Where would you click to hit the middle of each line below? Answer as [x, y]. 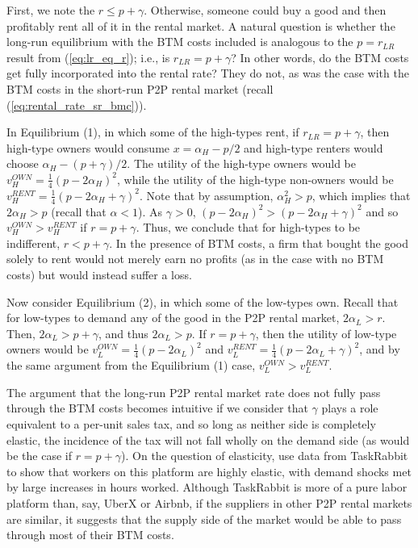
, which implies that [361, 195]
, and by [380, 349]
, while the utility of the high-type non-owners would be [255, 179]
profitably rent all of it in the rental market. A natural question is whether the [201, 25]
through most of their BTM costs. [90, 535]
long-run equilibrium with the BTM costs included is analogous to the [180, 42]
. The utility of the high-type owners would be [241, 163]
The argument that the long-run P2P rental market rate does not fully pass [194, 392]
